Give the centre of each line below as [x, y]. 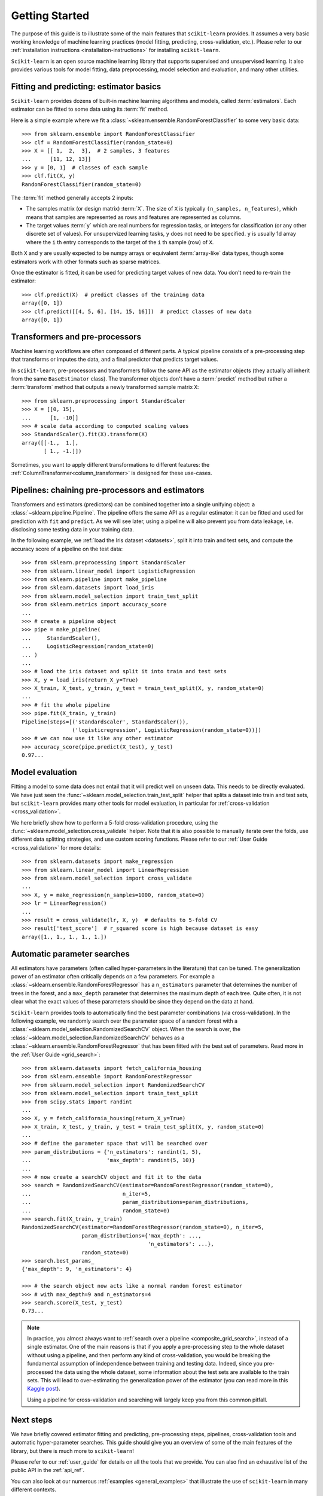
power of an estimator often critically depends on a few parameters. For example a [113, 977]
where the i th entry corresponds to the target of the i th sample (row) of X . [120, 242]
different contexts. [34, 1489]
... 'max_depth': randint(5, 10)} [109, 1160]
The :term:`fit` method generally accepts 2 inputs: [72, 197]
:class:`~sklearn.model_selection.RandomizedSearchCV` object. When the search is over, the [126, 1029]
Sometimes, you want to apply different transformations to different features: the [110, 464]
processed [40, 1372]
